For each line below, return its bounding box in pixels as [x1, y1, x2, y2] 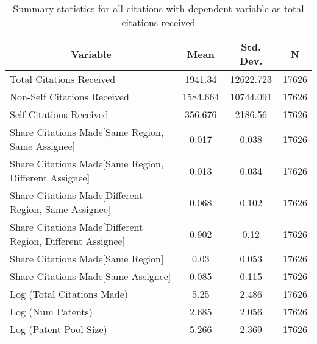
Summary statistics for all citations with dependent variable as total [13, 1, 304, 15]
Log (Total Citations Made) [10, 287, 129, 301]
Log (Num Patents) [10, 304, 93, 318]
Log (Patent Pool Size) [10, 322, 107, 336]
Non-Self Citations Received [10, 90, 129, 104]
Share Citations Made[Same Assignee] [10, 269, 171, 283]
